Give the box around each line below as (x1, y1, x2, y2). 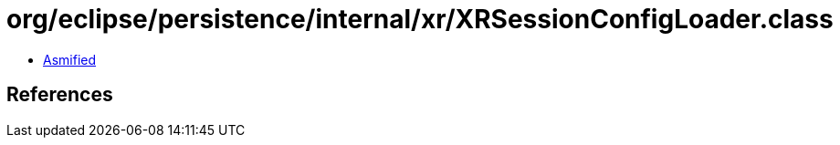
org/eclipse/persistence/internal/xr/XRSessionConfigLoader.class (6, 4, 834, 35)
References (6, 83, 113, 107)
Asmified (43, 51, 97, 67)
